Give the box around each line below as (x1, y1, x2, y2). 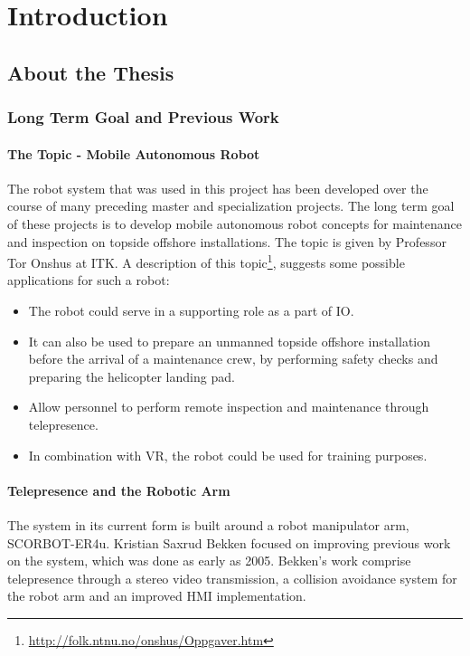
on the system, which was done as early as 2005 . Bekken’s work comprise (7, 551, 411, 570)
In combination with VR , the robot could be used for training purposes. (28, 445, 428, 464)
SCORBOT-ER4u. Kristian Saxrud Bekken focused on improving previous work (7, 533, 451, 552)
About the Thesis (7, 58, 174, 86)
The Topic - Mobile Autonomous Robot (7, 144, 260, 163)
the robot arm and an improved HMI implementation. (7, 586, 306, 605)
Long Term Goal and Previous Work (7, 106, 279, 128)
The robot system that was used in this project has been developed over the (7, 178, 428, 197)
